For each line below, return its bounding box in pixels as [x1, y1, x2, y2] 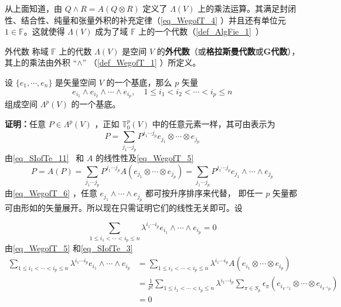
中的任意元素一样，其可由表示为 [152, 118, 275, 130]
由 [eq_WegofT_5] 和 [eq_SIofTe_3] [5, 242, 133, 254]
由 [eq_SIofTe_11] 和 [5, 152, 84, 164]
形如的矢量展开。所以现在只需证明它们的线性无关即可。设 [21, 201, 243, 213]
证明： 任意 [5, 118, 46, 130]
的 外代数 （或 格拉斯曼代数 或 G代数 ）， [156, 45, 300, 57]
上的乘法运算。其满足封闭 [197, 2, 296, 14]
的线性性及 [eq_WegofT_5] [96, 152, 194, 164]
